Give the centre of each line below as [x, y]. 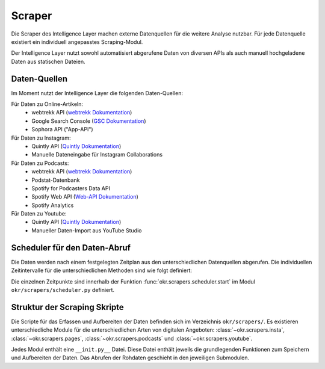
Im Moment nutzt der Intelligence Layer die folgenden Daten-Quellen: [97, 93]
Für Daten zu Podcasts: [40, 163]
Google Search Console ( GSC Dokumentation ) [89, 121]
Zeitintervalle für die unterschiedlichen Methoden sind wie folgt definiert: [102, 270]
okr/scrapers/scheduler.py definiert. [63, 290]
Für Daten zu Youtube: [39, 214]
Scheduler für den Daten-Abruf [71, 248]
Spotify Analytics [53, 205]
